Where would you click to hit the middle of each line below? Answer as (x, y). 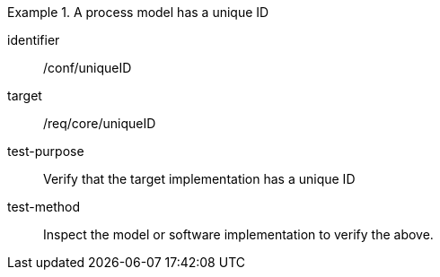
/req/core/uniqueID (100, 123)
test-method (44, 207)
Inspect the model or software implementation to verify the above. (238, 234)
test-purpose (46, 151)
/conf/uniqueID (88, 68)
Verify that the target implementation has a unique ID (199, 179)
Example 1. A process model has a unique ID (138, 12)
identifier (34, 40)
